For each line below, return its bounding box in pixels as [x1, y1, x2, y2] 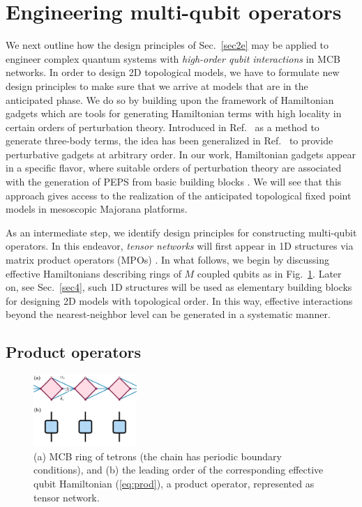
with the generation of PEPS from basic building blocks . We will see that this [6, 174, 342, 189]
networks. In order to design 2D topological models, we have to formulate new [6, 65, 340, 80]
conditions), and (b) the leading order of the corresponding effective [33, 462, 324, 477]
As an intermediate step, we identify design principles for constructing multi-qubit [6, 225, 357, 239]
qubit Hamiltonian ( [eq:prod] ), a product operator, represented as [33, 476, 315, 490]
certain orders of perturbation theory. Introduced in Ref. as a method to [6, 119, 319, 134]
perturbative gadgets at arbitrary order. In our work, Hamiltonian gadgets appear [6, 146, 356, 161]
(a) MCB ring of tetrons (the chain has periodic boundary [33, 448, 282, 463]
